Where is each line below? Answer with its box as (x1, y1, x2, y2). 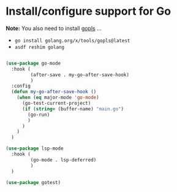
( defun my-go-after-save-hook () (11, 89, 97, 95)
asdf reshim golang (14, 44, 65, 50)
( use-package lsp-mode (6, 145, 64, 152)
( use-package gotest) (6, 179, 61, 185)
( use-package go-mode (6, 60, 61, 66)
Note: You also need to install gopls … (6, 25, 102, 32)
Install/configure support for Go (6, 4, 171, 18)
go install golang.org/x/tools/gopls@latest (14, 37, 130, 44)
